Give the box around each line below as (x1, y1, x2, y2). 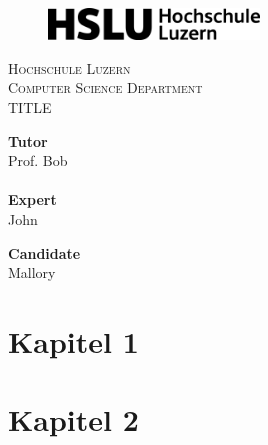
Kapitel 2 (8, 399, 139, 440)
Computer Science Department (8, 77, 203, 98)
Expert (8, 189, 57, 210)
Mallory (8, 262, 56, 283)
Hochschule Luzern (8, 57, 131, 78)
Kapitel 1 (8, 321, 139, 362)
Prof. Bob (8, 150, 68, 171)
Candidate (8, 242, 81, 263)
